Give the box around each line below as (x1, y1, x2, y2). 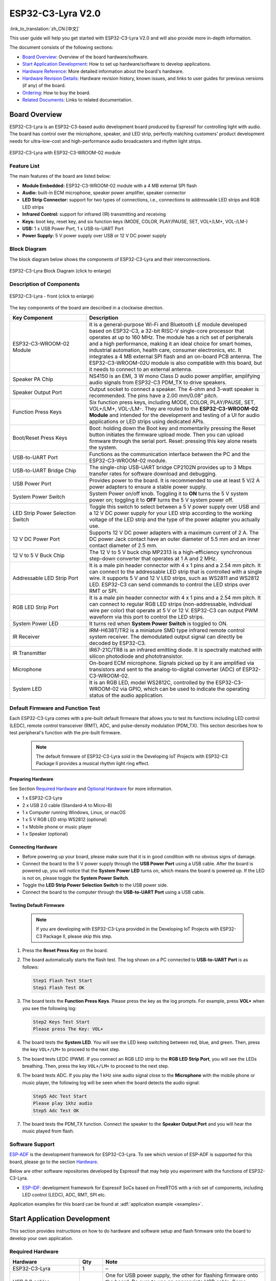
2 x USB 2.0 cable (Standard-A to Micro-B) (22, 802, 112, 808)
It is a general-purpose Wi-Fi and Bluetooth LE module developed (89, 321, 247, 328)
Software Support (9, 1141, 55, 1148)
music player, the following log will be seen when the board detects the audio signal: (22, 1079, 200, 1086)
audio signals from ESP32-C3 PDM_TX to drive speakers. (89, 379, 227, 386)
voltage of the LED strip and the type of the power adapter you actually (89, 515, 261, 523)
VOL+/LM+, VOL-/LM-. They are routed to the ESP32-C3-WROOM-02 (89, 405, 258, 412)
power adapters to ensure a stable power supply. (89, 483, 207, 490)
